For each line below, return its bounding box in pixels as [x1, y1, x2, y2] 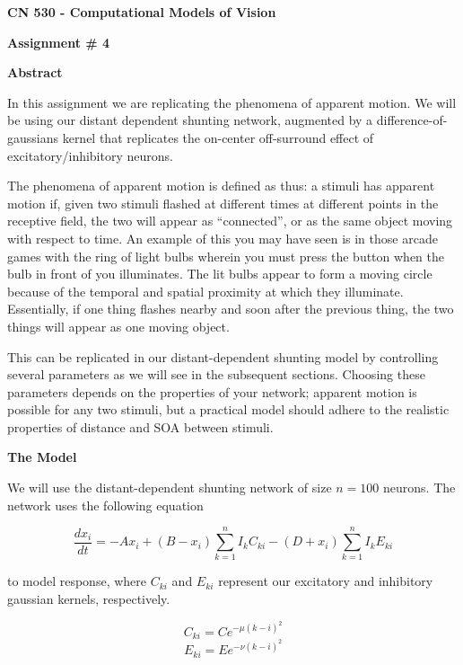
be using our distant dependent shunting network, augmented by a [7, 111, 373, 129]
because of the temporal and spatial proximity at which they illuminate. [7, 281, 404, 300]
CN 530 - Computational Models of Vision [7, 3, 276, 21]
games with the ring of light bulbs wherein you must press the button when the [7, 246, 445, 265]
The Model [7, 448, 77, 466]
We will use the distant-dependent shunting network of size [7, 478, 332, 497]
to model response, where [7, 572, 146, 590]
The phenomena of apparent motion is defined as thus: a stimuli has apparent [7, 176, 435, 195]
